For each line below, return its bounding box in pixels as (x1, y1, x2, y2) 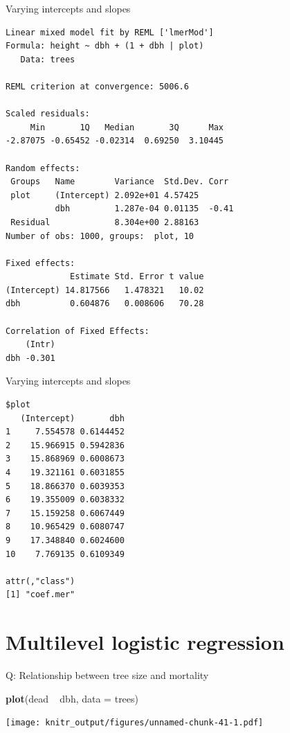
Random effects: (6, 163, 80, 173)
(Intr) (25, 339, 55, 350)
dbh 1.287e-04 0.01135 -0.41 (55, 204, 234, 214)
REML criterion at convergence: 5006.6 (6, 81, 189, 91)
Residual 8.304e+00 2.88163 (10, 217, 199, 227)
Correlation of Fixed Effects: (6, 326, 149, 336)
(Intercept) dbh (20, 413, 125, 423)
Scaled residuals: (6, 109, 90, 119)
